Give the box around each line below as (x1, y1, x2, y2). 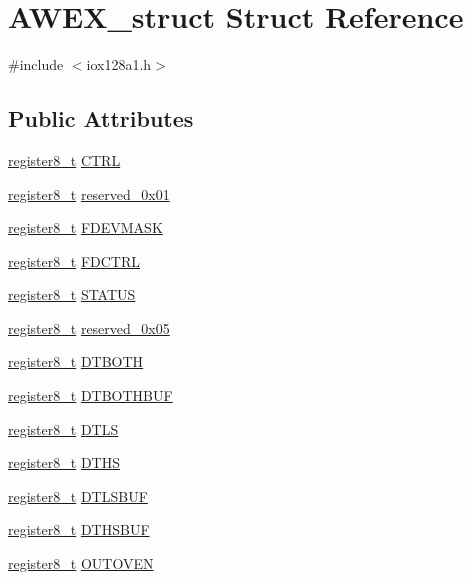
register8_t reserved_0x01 (8, 183, 170, 204)
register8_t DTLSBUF (8, 485, 148, 506)
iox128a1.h (86, 54, 152, 75)
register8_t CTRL (8, 149, 121, 170)
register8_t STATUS (8, 284, 136, 305)
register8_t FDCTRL (8, 250, 140, 271)
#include (8, 54, 64, 75)
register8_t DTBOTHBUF (8, 385, 173, 406)
